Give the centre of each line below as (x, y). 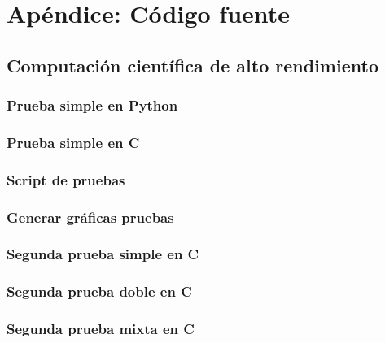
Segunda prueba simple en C (103, 254)
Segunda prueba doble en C (99, 291)
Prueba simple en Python (92, 105)
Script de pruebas (66, 179)
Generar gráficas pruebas (90, 217)
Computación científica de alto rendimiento (192, 65)
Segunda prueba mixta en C (101, 329)
